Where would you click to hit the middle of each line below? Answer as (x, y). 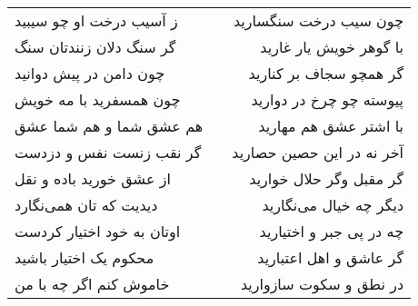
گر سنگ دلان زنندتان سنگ (95, 47)
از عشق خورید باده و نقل (93, 178)
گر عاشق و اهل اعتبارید (331, 257)
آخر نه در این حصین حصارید (318, 152)
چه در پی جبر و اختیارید (332, 231)
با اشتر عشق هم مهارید (331, 126)
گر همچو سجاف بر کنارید (326, 73)
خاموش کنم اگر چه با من (92, 284)
